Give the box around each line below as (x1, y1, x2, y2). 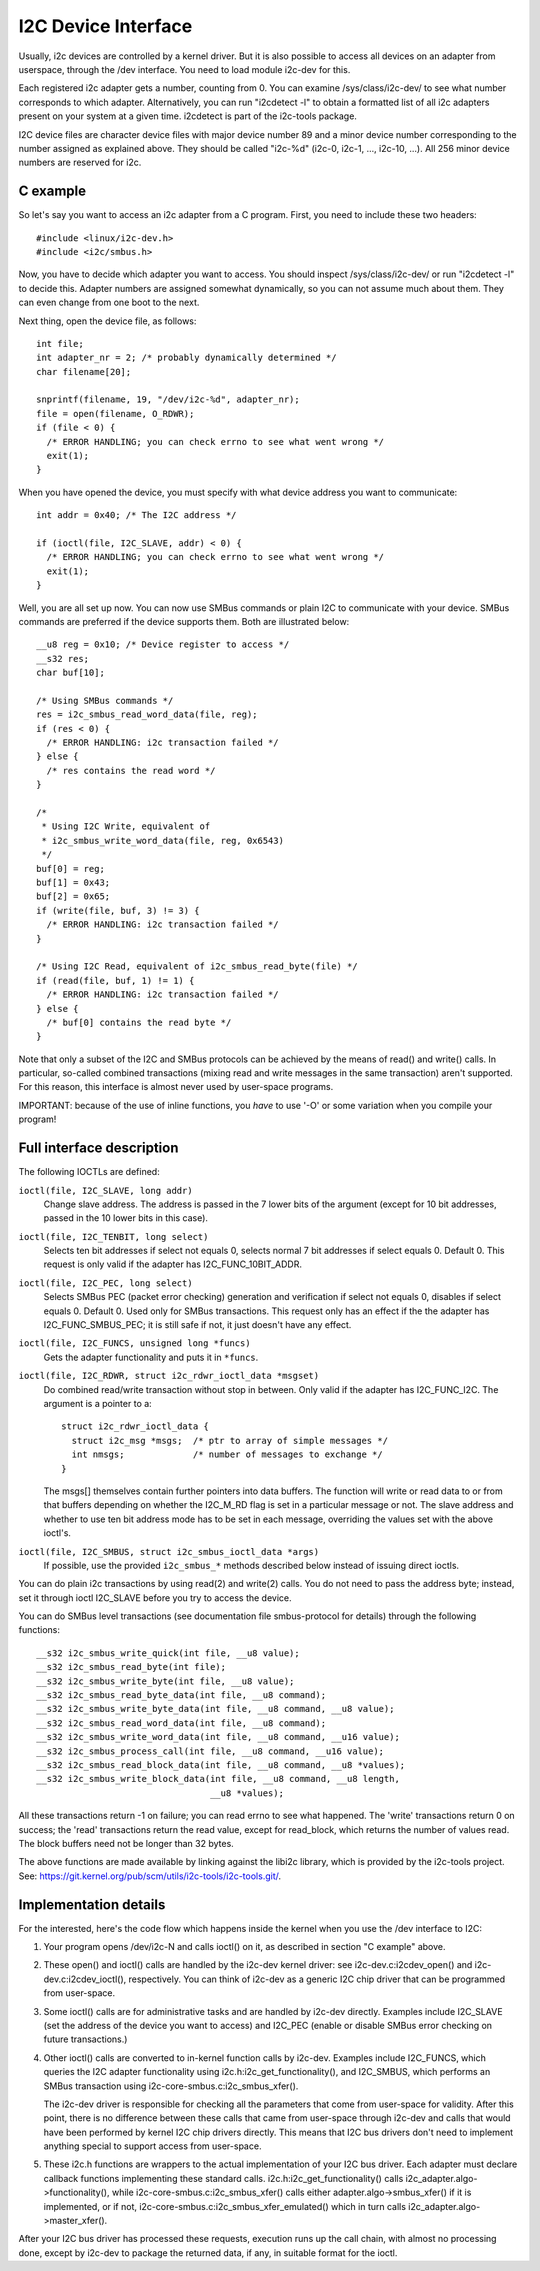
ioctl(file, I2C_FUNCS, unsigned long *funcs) (18, 1338, 251, 1349)
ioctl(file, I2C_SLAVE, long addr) (18, 1185, 194, 1196)
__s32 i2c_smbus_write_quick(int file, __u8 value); (36, 1647, 300, 1659)
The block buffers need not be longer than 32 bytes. (18, 1837, 234, 1849)
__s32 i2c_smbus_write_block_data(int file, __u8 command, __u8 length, (36, 1773, 400, 1785)
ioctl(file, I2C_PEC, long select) (18, 1277, 194, 1289)
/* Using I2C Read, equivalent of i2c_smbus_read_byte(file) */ (36, 961, 359, 972)
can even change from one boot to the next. (18, 296, 200, 309)
